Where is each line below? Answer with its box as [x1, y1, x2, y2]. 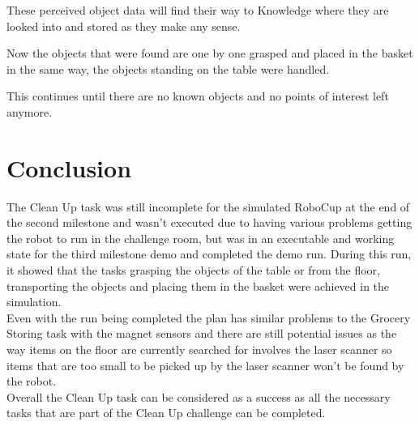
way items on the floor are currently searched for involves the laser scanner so [6, 341, 392, 358]
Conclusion [6, 151, 132, 184]
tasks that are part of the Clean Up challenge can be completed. [6, 404, 326, 421]
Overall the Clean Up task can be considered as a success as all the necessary [6, 388, 391, 405]
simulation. [6, 293, 62, 310]
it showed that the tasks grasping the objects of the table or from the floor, [6, 262, 380, 279]
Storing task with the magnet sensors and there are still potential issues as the [6, 325, 397, 342]
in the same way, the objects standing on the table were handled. [6, 60, 330, 77]
